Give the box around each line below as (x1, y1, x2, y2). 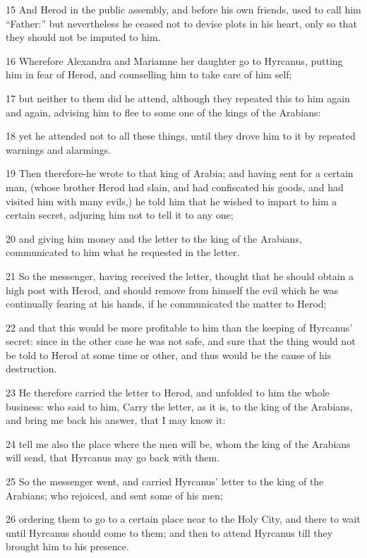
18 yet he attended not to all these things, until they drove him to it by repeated (6, 128, 356, 143)
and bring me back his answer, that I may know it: (6, 413, 226, 427)
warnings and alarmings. (6, 142, 112, 157)
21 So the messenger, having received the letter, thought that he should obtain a (6, 268, 354, 283)
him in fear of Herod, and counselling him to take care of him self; (6, 67, 292, 82)
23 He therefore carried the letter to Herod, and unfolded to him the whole (6, 385, 330, 400)
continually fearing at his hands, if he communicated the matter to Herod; (6, 296, 327, 311)
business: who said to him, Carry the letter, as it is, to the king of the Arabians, (6, 399, 353, 413)
